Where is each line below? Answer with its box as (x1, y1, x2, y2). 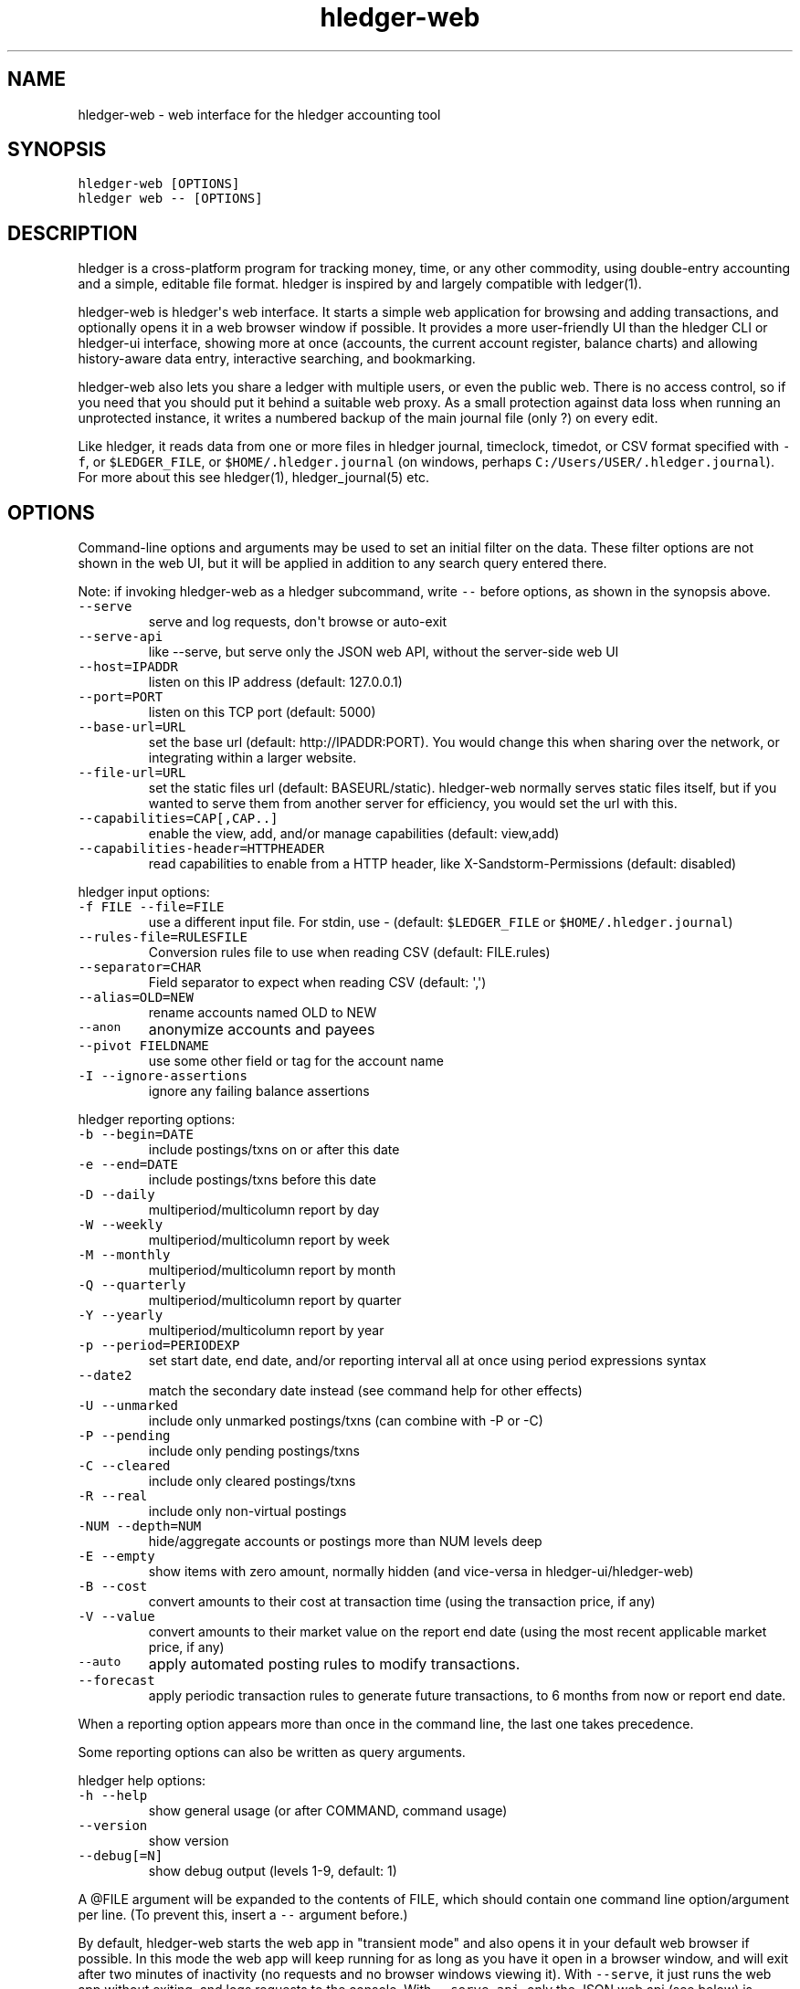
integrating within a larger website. (148, 750, 357, 766)
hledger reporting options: (78, 1111, 236, 1128)
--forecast (78, 1673, 155, 1689)
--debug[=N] (78, 1848, 163, 1864)
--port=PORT (78, 689, 163, 705)
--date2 (78, 1368, 132, 1384)
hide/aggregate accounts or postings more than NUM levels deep (148, 1533, 542, 1550)
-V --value (78, 1609, 155, 1625)
